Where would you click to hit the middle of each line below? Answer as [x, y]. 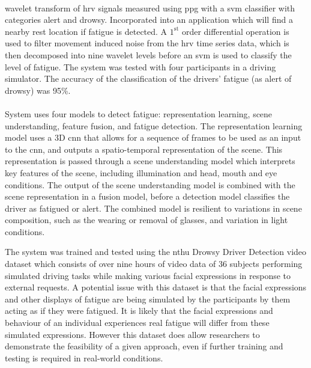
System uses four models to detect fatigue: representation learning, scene [139, 113]
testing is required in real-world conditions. [84, 357]
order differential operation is [235, 31]
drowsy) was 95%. [38, 90]
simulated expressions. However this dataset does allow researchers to [132, 334]
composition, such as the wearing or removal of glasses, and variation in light [146, 220]
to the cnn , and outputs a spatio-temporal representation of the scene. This [144, 149]
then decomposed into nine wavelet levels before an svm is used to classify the [148, 54]
